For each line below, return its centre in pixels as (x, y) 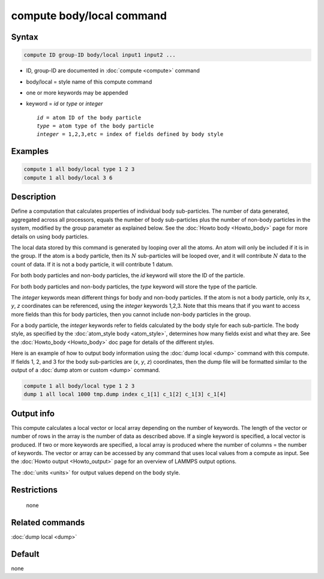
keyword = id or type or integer (64, 104)
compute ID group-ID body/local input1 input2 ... (100, 55)
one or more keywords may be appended (77, 93)
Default (25, 554)
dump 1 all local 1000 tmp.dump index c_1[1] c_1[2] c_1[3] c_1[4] (125, 394)
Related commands (48, 523)
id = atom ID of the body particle (89, 118)
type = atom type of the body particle (95, 126)
